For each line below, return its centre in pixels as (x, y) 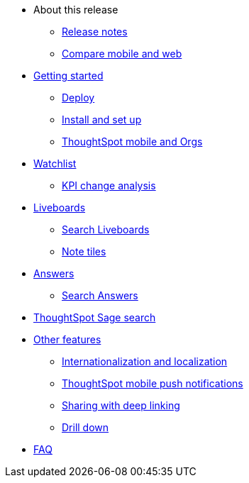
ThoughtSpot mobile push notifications (153, 383)
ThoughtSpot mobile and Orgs (132, 141)
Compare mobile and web (122, 54)
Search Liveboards (106, 229)
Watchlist (55, 163)
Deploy (78, 98)
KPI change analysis (109, 185)
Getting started (68, 76)
